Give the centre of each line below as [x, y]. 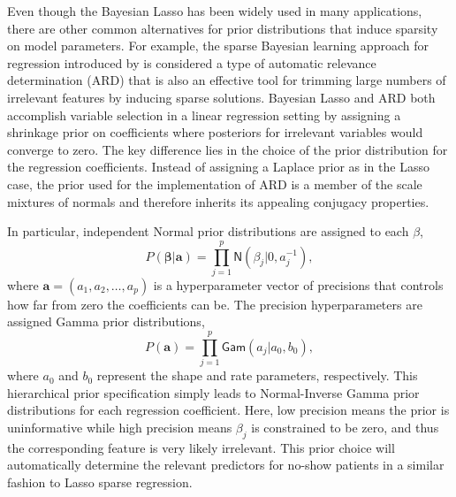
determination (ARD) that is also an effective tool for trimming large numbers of [227, 80]
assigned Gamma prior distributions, [106, 321]
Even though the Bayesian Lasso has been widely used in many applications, [215, 11]
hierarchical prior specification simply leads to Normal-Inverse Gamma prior [213, 392]
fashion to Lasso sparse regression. [100, 482]
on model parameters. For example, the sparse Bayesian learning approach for [218, 46]
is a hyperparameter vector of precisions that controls [298, 284]
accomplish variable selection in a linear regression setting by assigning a [204, 115]
